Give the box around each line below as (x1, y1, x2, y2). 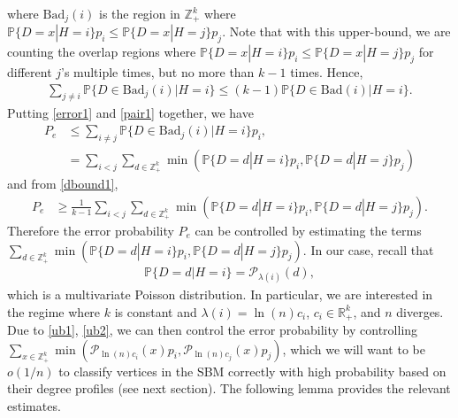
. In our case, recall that (302, 240, 434, 259)
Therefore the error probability (7, 221, 174, 239)
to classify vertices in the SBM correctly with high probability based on (58, 361, 447, 380)
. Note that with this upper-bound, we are (222, 22, 451, 41)
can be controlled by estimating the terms (195, 221, 422, 239)
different (7, 63, 52, 81)
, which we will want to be (282, 339, 425, 358)
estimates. (7, 397, 61, 414)
